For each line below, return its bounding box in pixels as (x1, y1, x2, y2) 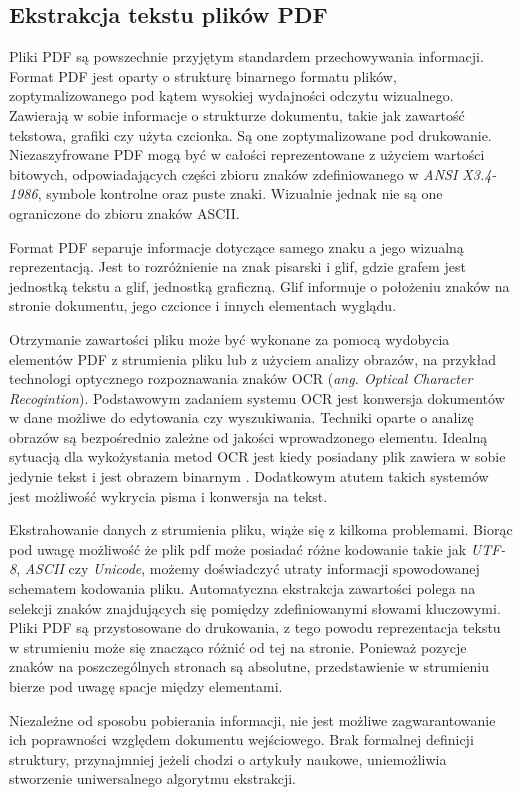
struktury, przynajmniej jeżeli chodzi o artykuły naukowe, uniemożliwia (9, 748, 447, 769)
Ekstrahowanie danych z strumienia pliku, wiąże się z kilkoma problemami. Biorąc (9, 519, 513, 540)
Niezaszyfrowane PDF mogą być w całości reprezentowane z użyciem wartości (9, 144, 485, 165)
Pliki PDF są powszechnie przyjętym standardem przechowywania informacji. (9, 46, 484, 67)
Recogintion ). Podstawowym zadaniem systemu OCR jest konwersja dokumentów (9, 387, 505, 408)
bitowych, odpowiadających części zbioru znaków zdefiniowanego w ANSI (9, 163, 458, 184)
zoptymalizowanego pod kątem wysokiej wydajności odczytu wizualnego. (9, 85, 454, 106)
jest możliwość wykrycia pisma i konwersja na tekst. (9, 485, 328, 506)
